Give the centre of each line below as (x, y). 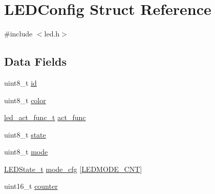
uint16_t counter (31, 186)
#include (18, 34)
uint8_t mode (26, 152)
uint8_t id (20, 82)
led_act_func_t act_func (45, 117)
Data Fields (36, 61)
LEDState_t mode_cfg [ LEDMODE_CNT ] (73, 169)
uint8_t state (25, 134)
